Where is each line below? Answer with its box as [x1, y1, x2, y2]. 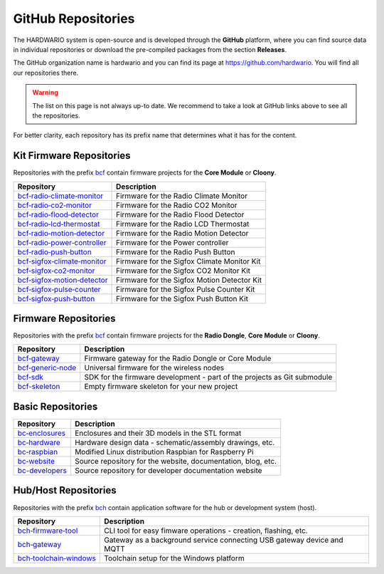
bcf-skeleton [17, 382, 60, 392]
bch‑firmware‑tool [17, 526, 78, 536]
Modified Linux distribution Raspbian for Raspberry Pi [75, 447, 254, 456]
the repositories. [32, 111, 81, 120]
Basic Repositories [13, 400, 98, 412]
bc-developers [17, 466, 67, 475]
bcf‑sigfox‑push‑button [17, 293, 95, 303]
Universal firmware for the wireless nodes [84, 363, 225, 373]
